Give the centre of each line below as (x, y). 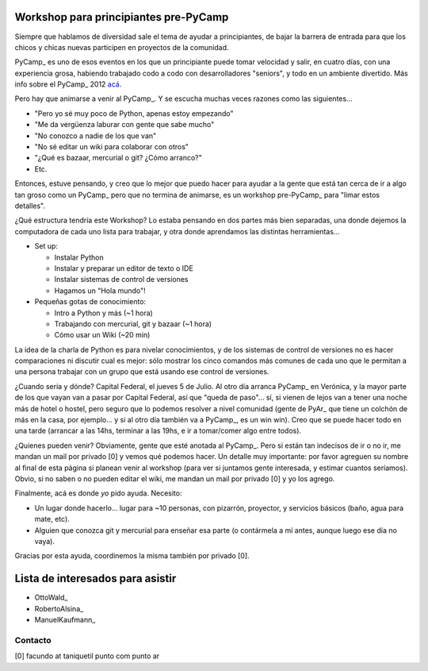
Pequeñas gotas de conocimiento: (90, 302)
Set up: (46, 246)
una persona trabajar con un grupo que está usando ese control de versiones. (142, 372)
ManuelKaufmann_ (65, 620)
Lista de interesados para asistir (96, 578)
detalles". (30, 206)
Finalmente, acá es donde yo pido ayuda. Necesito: (98, 493)
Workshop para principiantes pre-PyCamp (122, 17)
